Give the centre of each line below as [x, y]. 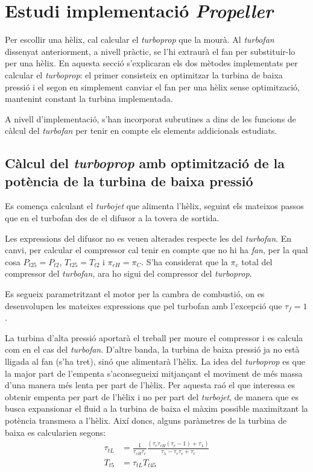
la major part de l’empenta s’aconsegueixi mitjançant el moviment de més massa [154, 373]
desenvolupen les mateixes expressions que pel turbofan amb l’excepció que [144, 305]
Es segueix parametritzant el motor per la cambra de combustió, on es [135, 294]
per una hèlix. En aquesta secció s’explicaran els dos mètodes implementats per [151, 63]
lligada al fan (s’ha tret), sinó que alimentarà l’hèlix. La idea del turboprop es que [155, 361]
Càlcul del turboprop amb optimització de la [145, 163]
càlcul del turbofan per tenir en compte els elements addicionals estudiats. [141, 131]
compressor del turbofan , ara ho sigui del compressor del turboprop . [128, 273]
